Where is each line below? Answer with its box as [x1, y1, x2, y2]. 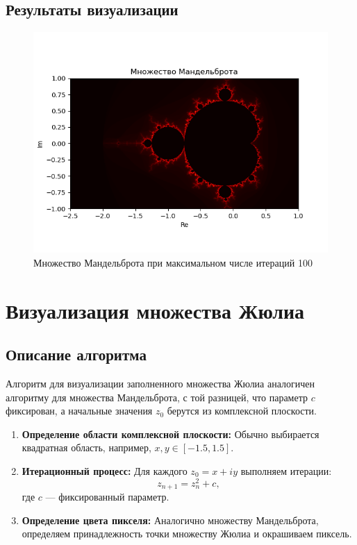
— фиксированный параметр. [45, 489, 169, 504]
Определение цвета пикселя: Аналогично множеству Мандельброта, [22, 512, 319, 527]
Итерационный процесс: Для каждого [22, 463, 188, 478]
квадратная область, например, [22, 440, 151, 455]
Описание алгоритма [6, 344, 147, 365]
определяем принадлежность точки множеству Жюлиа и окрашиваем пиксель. [22, 526, 352, 541]
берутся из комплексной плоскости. [167, 403, 317, 418]
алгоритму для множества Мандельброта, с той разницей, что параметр [6, 389, 308, 404]
